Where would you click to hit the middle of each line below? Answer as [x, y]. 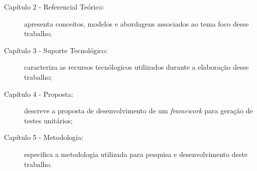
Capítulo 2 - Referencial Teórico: [54, 7]
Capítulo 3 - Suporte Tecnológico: [56, 50]
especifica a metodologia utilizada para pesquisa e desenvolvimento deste [136, 154]
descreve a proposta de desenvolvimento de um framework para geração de [139, 111]
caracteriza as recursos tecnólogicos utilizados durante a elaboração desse [137, 67]
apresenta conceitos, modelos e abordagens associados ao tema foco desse [137, 23]
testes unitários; [48, 120]
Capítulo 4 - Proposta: [39, 94]
